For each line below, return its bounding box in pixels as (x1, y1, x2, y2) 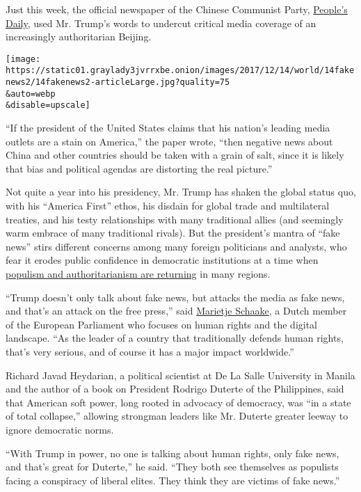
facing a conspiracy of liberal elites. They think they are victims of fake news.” (6, 473, 340, 487)
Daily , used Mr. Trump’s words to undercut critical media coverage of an (6, 15, 316, 30)
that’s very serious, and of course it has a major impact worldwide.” (6, 344, 294, 358)
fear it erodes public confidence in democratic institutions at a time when (6, 253, 319, 267)
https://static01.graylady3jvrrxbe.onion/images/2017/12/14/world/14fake (6, 65, 355, 76)
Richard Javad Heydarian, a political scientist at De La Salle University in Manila (6, 367, 355, 382)
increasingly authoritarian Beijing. (6, 29, 152, 44)
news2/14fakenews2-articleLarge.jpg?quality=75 (6, 77, 230, 88)
